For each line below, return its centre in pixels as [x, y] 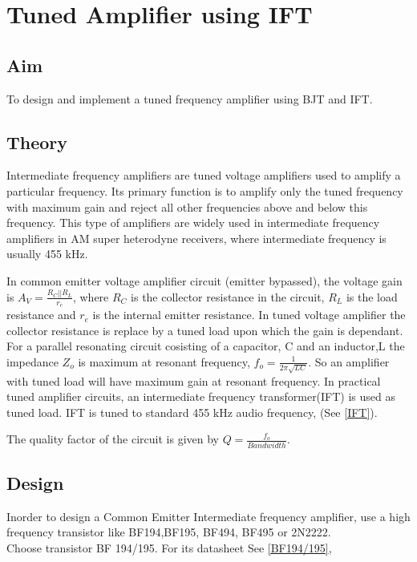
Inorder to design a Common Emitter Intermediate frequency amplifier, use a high [208, 516]
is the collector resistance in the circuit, [228, 296]
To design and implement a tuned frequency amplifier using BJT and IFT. [190, 98]
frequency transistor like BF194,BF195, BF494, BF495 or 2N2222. [169, 532]
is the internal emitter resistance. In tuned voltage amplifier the [249, 315]
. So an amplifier [349, 361]
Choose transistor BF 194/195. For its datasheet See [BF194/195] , [169, 548]
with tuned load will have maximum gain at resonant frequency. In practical [194, 380]
